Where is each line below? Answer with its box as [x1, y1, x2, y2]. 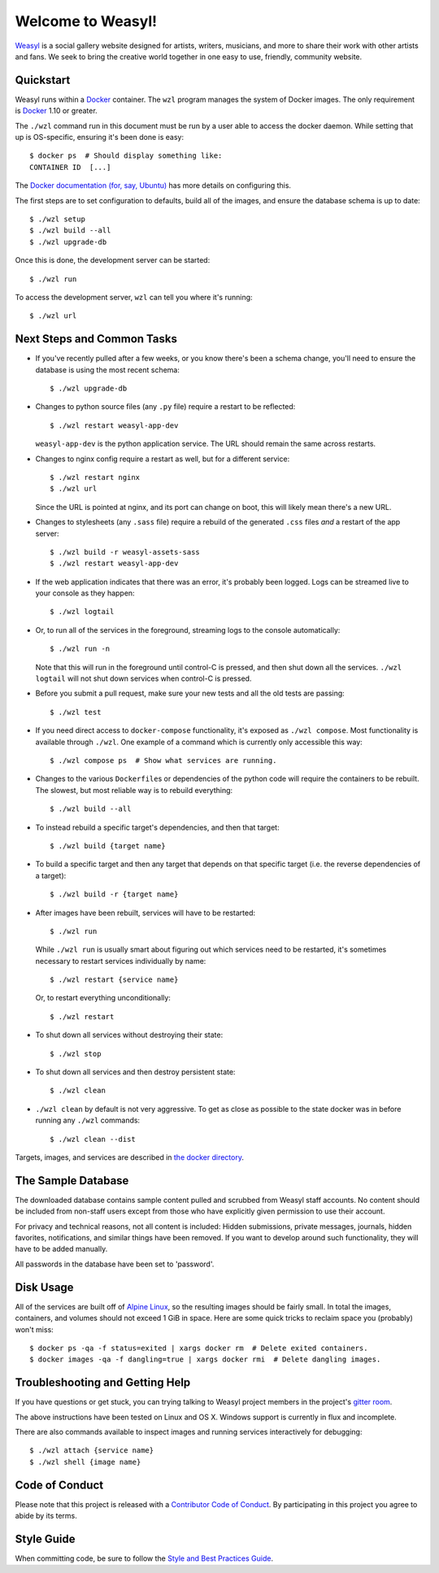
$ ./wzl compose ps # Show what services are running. [50, 756, 277, 765]
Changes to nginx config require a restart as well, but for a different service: [35, 454, 290, 464]
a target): [35, 870, 67, 880]
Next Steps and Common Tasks [15, 332, 178, 346]
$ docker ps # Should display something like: [29, 151, 223, 160]
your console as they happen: [35, 588, 135, 598]
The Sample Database [15, 1174, 129, 1187]
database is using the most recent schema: [35, 364, 180, 374]
